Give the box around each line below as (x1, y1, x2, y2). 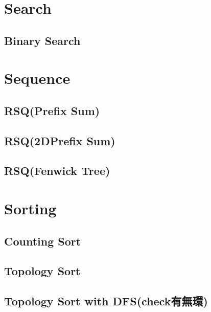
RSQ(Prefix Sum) (4, 102, 100, 118)
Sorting (4, 198, 57, 219)
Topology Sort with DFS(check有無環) (4, 293, 208, 309)
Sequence (4, 68, 71, 88)
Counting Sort (4, 233, 81, 249)
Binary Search (4, 32, 81, 48)
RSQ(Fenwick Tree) (4, 163, 110, 179)
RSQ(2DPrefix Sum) (4, 132, 115, 148)
